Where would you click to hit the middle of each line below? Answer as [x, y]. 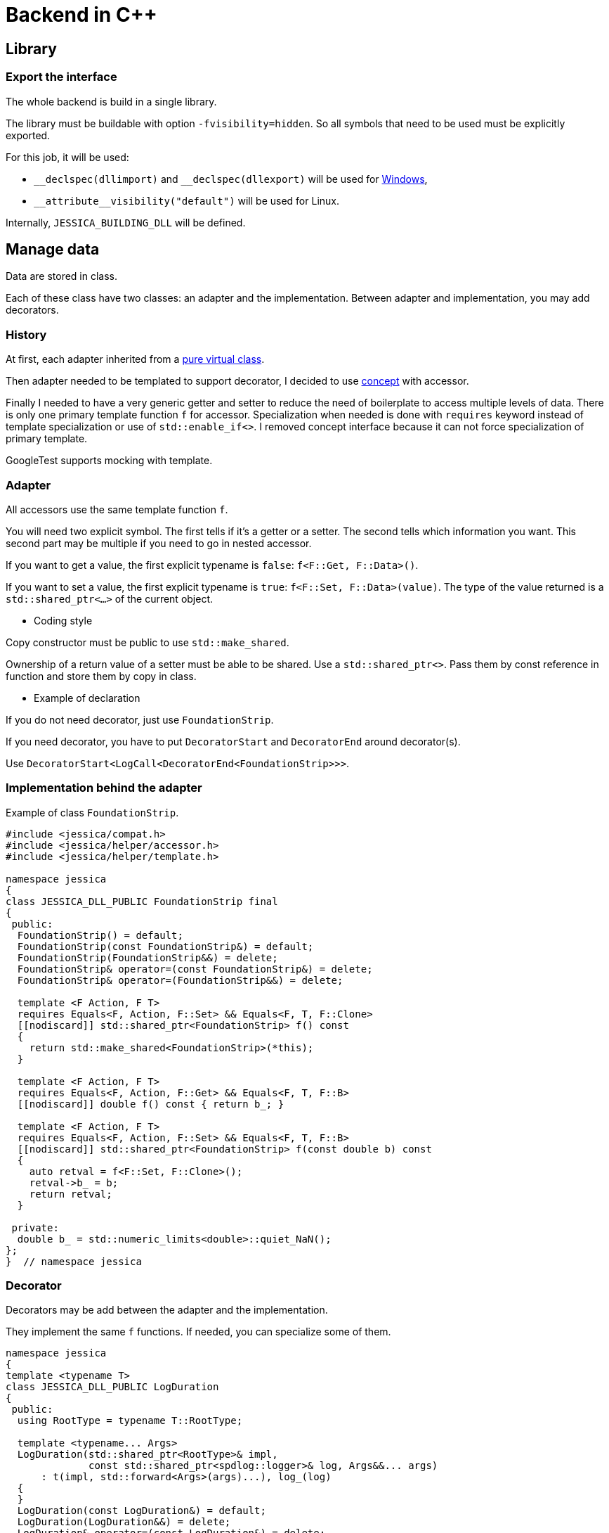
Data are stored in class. [62, 276]
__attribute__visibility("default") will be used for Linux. [186, 200]
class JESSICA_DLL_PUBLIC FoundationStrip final [142, 901]
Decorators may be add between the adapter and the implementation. [167, 1310]
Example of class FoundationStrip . [92, 812]
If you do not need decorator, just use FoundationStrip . [140, 719]
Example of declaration [87, 698]
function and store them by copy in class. [101, 676]
